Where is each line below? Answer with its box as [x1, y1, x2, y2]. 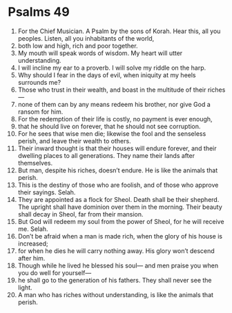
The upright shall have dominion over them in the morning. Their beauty [17, 203, 223, 211]
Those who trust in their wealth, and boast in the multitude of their [17, 85, 206, 94]
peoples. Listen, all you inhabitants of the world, [17, 34, 155, 42]
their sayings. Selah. [17, 188, 76, 196]
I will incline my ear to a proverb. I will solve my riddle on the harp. [17, 63, 206, 72]
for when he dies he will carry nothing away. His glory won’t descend [17, 246, 215, 255]
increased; [17, 239, 49, 248]
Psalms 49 [8, 4, 70, 20]
